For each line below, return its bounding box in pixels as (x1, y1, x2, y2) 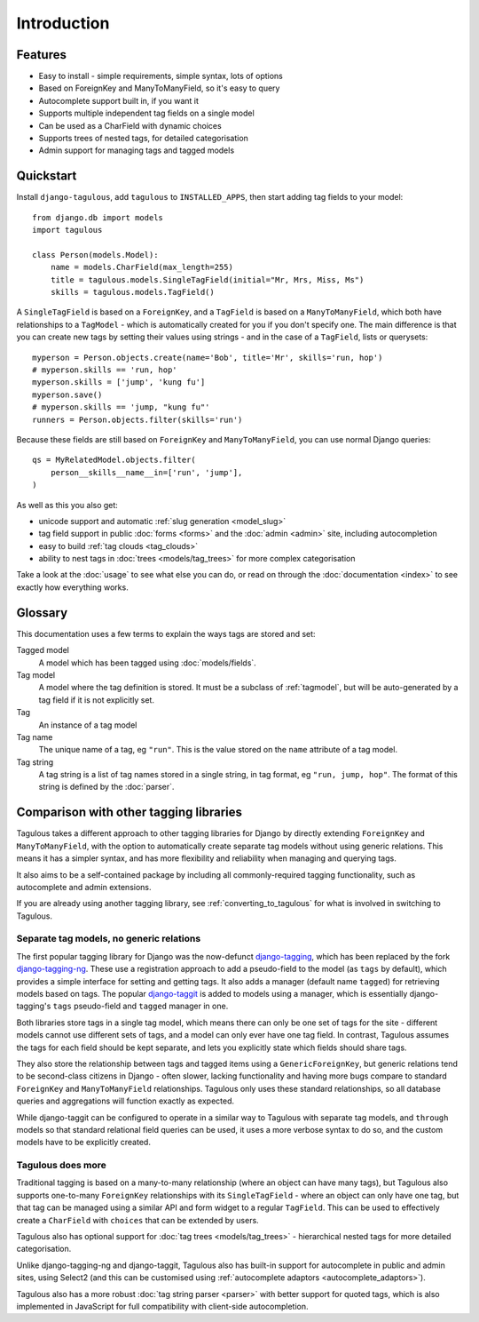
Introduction (16, 13, 110, 33)
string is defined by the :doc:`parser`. (38, 782, 175, 792)
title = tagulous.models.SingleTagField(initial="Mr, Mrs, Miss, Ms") (50, 275, 365, 284)
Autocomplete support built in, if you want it (38, 95, 200, 106)
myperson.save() (32, 389, 103, 400)
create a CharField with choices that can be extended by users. (16, 1214, 259, 1225)
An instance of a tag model (38, 720, 137, 730)
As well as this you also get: (16, 499, 119, 510)
